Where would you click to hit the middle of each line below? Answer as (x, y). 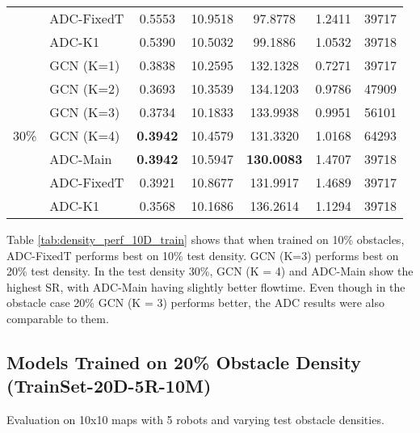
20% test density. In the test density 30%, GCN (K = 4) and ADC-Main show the (210, 271)
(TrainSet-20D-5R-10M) (109, 386)
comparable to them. (58, 318)
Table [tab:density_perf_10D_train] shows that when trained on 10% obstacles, (206, 239)
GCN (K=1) (85, 65)
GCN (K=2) (85, 88)
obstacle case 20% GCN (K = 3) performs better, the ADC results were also (195, 303)
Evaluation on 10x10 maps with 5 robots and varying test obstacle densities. (195, 420)
